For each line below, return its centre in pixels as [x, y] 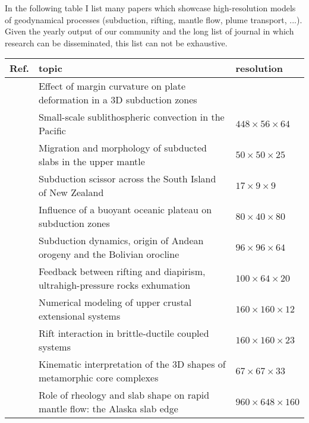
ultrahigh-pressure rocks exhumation [114, 285]
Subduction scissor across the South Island [127, 179]
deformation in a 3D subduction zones [118, 100]
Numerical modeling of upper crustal [115, 302]
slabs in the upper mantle [92, 162]
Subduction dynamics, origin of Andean [121, 241]
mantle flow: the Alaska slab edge [108, 409]
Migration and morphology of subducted [122, 148]
